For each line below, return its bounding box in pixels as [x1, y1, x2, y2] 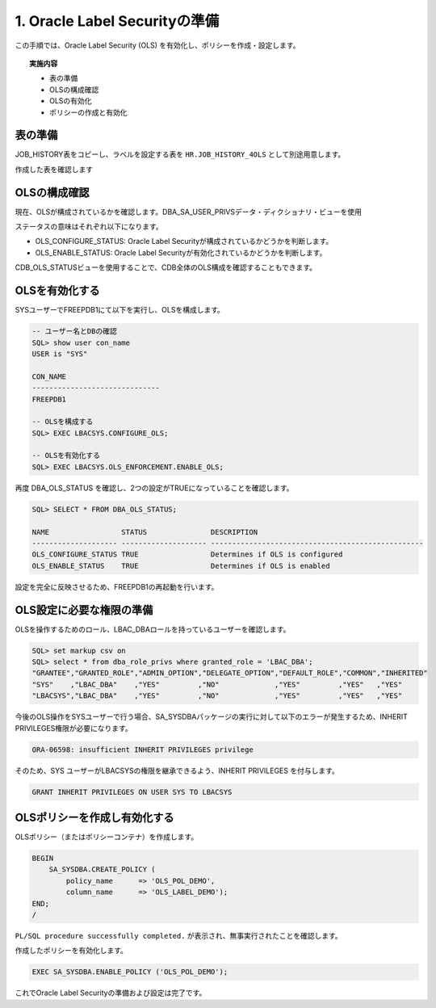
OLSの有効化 [49, 96, 92, 106]
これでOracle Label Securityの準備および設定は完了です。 [15, 988, 207, 997]
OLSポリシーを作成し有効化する [15, 810, 174, 824]
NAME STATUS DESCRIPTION [31, 527, 258, 536]
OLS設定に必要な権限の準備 [15, 603, 153, 617]
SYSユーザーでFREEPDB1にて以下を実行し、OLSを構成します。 [15, 305, 225, 315]
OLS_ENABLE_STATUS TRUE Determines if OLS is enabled [31, 561, 330, 570]
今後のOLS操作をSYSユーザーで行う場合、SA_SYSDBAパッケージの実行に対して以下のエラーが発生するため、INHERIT [15, 712, 408, 722]
